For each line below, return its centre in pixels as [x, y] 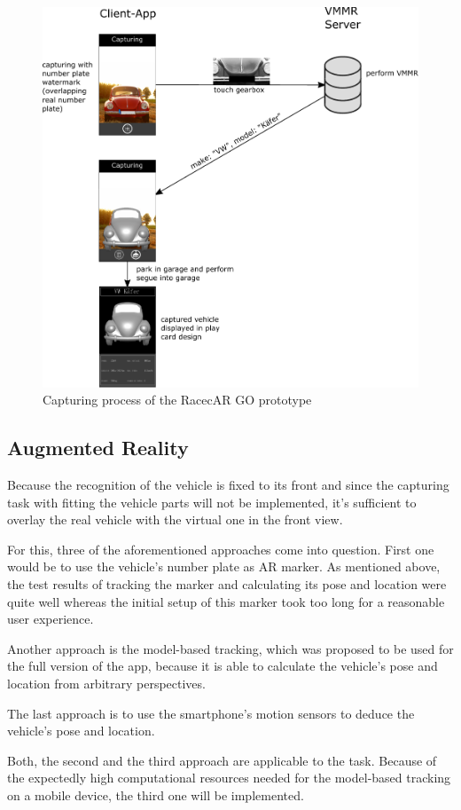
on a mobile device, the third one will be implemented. [156, 794]
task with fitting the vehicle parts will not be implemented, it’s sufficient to [212, 502]
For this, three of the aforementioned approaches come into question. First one [221, 549]
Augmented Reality [98, 448]
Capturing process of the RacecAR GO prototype [177, 400]
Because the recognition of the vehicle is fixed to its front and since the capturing [228, 485]
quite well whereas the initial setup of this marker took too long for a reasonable [226, 601]
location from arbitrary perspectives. [106, 683]
